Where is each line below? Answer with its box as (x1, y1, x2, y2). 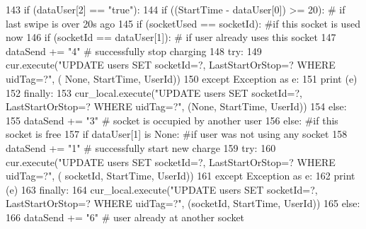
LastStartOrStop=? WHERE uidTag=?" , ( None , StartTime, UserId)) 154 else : (6, 99, 347, 114)
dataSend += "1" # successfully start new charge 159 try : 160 (6, 140, 276, 155)
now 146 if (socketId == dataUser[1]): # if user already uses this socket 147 (6, 30, 336, 45)
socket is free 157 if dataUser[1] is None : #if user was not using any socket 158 (6, 127, 348, 141)
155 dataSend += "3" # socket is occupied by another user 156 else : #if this (6, 112, 338, 127)
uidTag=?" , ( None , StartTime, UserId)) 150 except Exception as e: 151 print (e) (6, 71, 358, 86)
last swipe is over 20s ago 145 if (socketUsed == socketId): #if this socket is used (6, 16, 360, 30)
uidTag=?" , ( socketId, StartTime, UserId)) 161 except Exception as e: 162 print (6, 168, 355, 183)
